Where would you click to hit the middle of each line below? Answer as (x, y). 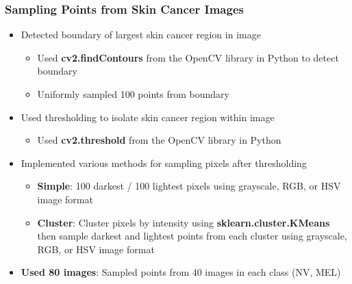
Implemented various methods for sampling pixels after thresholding (164, 163)
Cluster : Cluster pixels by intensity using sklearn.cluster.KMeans (184, 222)
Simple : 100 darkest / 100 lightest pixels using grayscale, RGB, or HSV (189, 186)
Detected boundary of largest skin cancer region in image (141, 35)
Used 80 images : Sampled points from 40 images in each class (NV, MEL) (181, 272)
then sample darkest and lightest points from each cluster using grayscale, (192, 236)
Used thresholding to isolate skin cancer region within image (148, 117)
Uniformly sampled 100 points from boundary (133, 94)
